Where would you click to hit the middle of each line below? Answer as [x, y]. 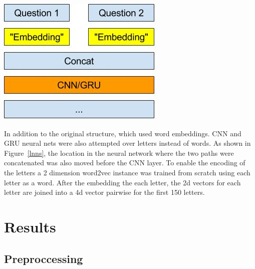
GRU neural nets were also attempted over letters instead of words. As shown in [127, 143]
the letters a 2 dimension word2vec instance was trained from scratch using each [127, 172]
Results [30, 226]
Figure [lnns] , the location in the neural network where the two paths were [119, 153]
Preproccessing [44, 258]
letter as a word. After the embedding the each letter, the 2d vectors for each [122, 182]
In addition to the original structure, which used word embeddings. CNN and [123, 133]
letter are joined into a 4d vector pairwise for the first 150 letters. [104, 192]
